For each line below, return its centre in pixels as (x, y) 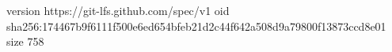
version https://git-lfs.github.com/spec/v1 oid (118, 10)
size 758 (25, 41)
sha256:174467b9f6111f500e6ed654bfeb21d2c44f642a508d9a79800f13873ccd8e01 (196, 26)
